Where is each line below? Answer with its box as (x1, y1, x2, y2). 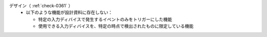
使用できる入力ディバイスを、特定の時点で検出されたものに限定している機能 (38, 23, 194, 29)
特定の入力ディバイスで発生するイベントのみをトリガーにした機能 (38, 16, 173, 22)
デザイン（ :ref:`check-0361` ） (9, 3, 73, 8)
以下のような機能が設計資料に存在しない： (26, 10, 113, 16)
